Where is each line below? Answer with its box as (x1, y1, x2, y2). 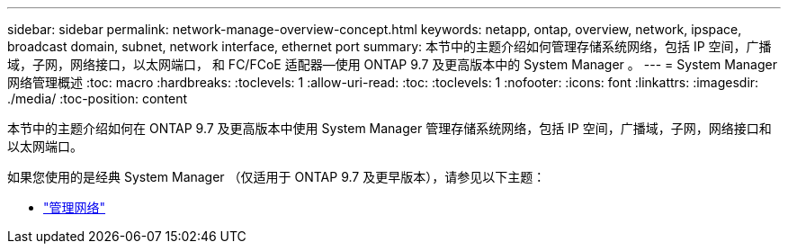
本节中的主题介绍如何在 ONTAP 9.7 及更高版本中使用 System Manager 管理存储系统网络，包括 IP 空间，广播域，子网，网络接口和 (7, 121, 772, 136)
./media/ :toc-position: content (7, 91, 188, 106)
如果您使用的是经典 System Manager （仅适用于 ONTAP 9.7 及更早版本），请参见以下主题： (7, 169, 546, 184)
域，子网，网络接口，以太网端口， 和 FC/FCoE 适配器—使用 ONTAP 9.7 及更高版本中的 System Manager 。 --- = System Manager (7, 57, 777, 72)
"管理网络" (43, 200, 106, 215)
